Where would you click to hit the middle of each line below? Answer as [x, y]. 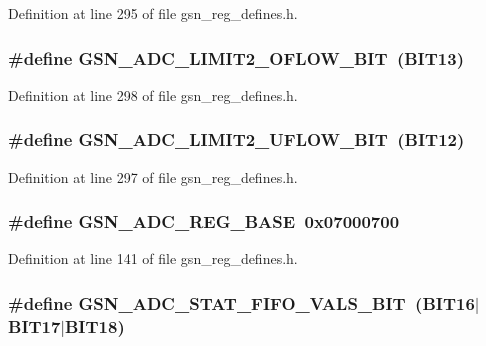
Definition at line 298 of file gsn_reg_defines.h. [153, 94]
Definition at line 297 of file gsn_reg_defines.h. [153, 176]
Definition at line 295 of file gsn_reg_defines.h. [153, 13]
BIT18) [94, 325]
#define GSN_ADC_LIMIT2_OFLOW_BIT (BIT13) [236, 57]
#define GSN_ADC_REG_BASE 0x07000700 [204, 221]
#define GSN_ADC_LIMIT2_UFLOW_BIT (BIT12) [236, 139]
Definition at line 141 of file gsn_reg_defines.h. [153, 258]
